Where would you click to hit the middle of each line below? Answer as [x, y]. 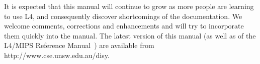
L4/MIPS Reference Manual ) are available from [79, 45]
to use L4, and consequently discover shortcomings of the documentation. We [123, 16]
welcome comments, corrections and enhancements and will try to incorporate [124, 26]
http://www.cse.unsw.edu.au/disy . [57, 55]
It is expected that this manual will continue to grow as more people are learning [129, 6]
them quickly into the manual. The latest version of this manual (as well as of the [130, 35]
